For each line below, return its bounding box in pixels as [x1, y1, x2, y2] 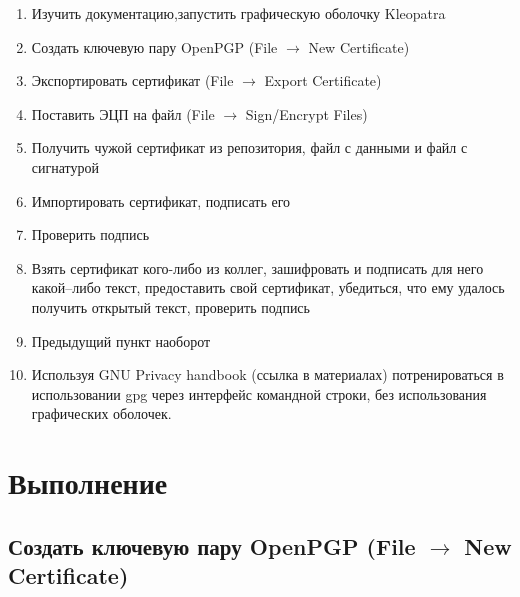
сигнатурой [31, 156, 100, 177]
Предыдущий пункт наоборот [31, 330, 211, 351]
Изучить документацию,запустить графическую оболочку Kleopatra [31, 3, 446, 23]
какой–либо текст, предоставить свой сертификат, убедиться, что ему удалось [31, 277, 505, 298]
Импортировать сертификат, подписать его [31, 190, 291, 211]
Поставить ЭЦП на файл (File [31, 103, 215, 124]
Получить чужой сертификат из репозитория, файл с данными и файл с [31, 137, 468, 158]
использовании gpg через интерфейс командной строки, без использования [31, 383, 487, 404]
